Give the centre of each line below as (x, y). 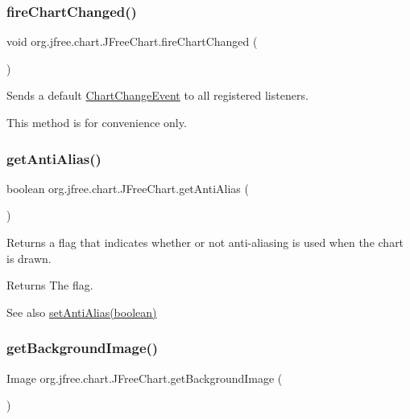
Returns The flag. (50, 285)
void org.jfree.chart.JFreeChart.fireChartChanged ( (132, 41)
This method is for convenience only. (97, 122)
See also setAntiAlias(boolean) (82, 312)
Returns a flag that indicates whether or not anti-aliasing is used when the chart (205, 242)
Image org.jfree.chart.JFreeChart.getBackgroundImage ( (145, 378)
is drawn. (29, 258)
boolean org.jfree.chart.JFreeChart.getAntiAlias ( (128, 188)
